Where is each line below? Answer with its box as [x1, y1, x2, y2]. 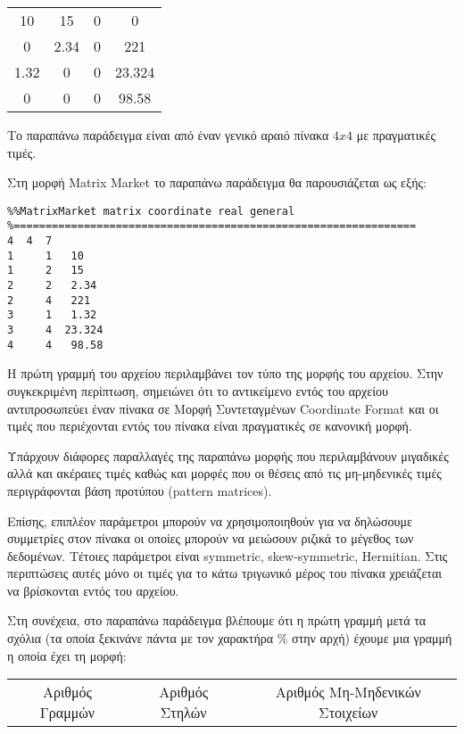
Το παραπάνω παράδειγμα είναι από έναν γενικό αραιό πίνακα [7, 126, 329, 144]
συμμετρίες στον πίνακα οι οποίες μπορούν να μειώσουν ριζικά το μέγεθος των [7, 529, 414, 548]
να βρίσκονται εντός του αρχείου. [7, 581, 179, 599]
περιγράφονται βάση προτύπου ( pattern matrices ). [7, 481, 272, 499]
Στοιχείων [319, 702, 378, 723]
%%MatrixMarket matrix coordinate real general [7, 204, 295, 218]
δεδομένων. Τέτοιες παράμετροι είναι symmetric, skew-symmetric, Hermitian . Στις [7, 546, 448, 565]
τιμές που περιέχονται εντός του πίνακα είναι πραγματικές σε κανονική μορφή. [7, 416, 412, 435]
